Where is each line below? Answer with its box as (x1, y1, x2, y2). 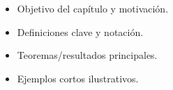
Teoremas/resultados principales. (17, 48, 158, 62)
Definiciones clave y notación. (17, 24, 144, 39)
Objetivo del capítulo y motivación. (17, 1, 169, 15)
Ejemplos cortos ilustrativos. (17, 71, 139, 85)
